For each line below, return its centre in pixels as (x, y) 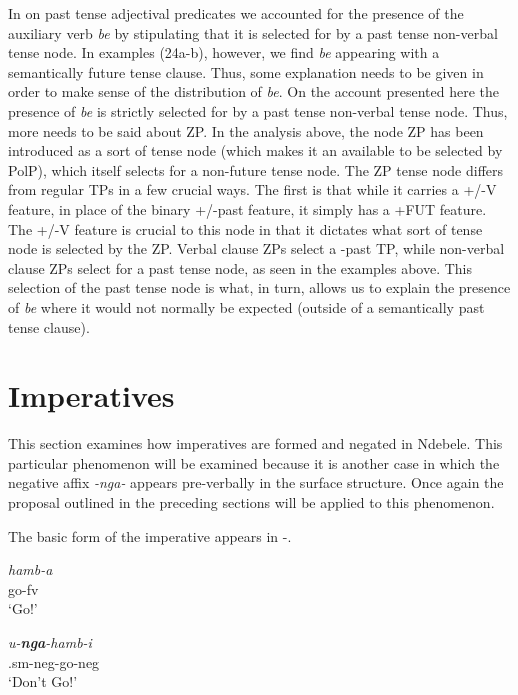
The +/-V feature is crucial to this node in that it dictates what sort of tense (245, 228)
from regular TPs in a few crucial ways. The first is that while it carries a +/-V (252, 189)
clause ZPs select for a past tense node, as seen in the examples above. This (240, 267)
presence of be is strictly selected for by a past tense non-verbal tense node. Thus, (258, 110)
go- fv (23, 588)
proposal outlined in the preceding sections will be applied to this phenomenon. (251, 502)
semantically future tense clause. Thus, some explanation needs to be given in (246, 71)
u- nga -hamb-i (50, 641)
